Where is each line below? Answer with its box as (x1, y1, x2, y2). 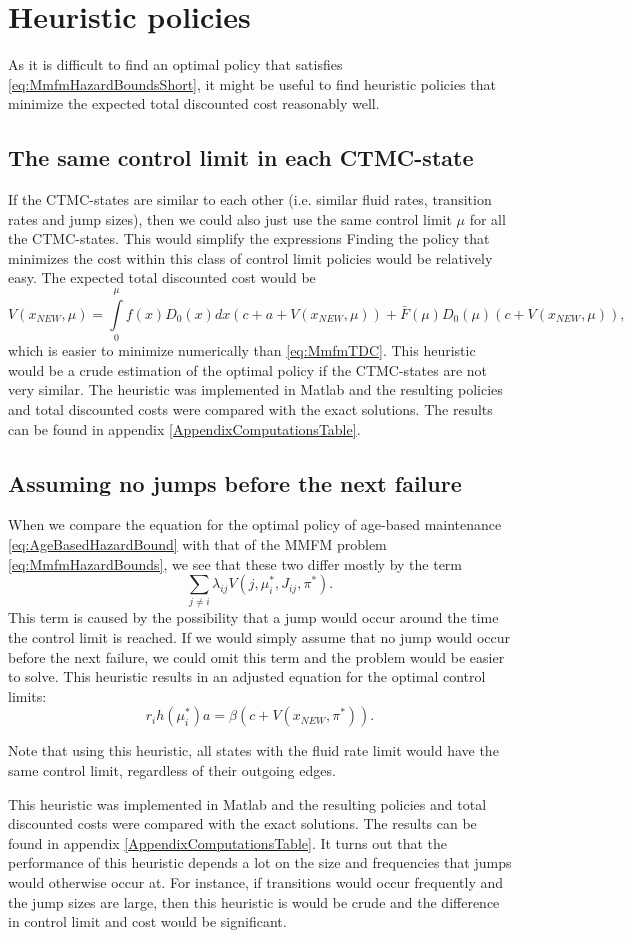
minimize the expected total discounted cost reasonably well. (8, 93, 380, 114)
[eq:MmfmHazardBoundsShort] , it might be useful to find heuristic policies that (8, 73, 496, 94)
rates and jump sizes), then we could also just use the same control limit (8, 208, 452, 229)
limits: (8, 685, 47, 706)
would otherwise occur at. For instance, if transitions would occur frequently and (8, 872, 504, 893)
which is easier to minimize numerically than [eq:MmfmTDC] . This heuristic (8, 340, 476, 361)
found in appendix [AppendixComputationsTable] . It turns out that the (8, 832, 447, 853)
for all (469, 208, 506, 229)
